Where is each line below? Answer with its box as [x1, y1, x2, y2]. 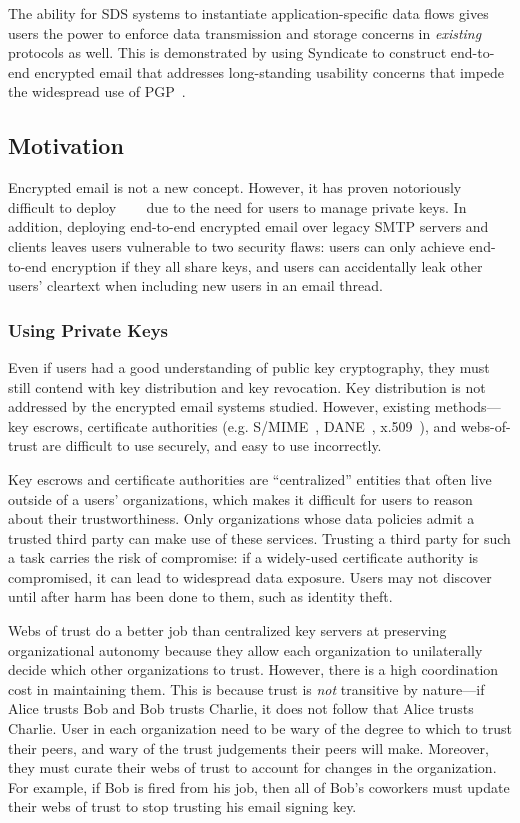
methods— [434, 396, 501, 417]
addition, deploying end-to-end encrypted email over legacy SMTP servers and [8, 216, 489, 237]
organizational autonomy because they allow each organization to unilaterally [8, 639, 483, 660]
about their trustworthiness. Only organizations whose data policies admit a [8, 508, 475, 529]
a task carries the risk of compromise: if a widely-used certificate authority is [8, 547, 479, 568]
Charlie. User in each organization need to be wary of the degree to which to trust [8, 718, 512, 739]
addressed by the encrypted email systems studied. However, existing [8, 396, 431, 417]
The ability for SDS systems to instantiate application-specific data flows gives [8, 3, 489, 23]
